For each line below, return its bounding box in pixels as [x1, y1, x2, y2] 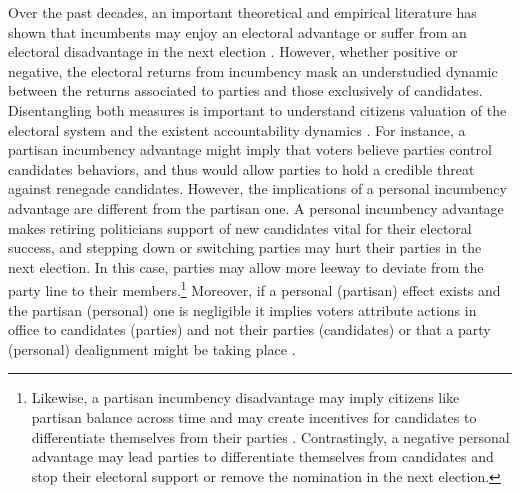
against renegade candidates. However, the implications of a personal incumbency [8, 178, 507, 199]
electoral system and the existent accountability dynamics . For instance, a [8, 119, 466, 140]
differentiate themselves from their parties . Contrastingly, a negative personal [31, 426, 510, 447]
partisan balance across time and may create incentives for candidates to [31, 406, 477, 427]
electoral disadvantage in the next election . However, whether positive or [8, 41, 458, 62]
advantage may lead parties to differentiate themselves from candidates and [31, 446, 494, 467]
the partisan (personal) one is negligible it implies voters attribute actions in [8, 299, 477, 320]
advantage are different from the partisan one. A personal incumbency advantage [8, 197, 504, 218]
